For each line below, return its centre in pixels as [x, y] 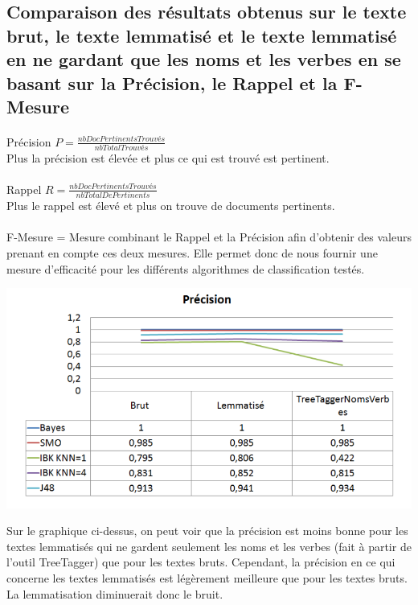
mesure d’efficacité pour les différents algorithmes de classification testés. [186, 268]
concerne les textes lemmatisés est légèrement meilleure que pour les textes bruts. [207, 578]
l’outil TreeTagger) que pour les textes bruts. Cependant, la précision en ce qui [201, 562]
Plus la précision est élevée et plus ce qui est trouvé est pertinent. [168, 157]
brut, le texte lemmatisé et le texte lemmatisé [202, 35]
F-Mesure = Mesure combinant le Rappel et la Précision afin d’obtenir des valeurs [209, 237]
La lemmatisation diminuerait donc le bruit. [115, 593]
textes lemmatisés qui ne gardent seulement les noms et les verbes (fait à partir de [209, 546]
